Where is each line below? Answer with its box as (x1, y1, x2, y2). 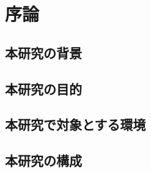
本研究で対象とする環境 (5, 115, 146, 134)
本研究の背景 (5, 43, 82, 62)
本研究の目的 (5, 79, 82, 98)
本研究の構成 (5, 151, 82, 170)
